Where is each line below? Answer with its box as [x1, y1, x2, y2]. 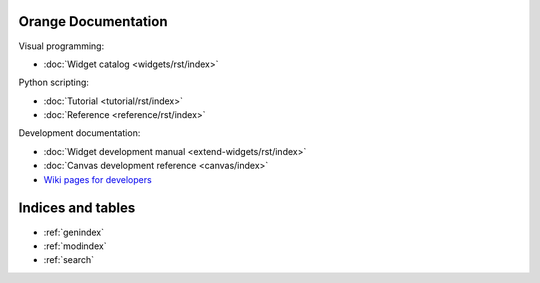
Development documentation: [18, 127, 141, 139]
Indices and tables [18, 200, 136, 217]
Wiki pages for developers [43, 173, 152, 185]
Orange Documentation [18, 13, 169, 30]
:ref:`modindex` [43, 240, 107, 252]
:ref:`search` [43, 254, 95, 266]
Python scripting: [18, 76, 90, 89]
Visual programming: [18, 40, 105, 52]
